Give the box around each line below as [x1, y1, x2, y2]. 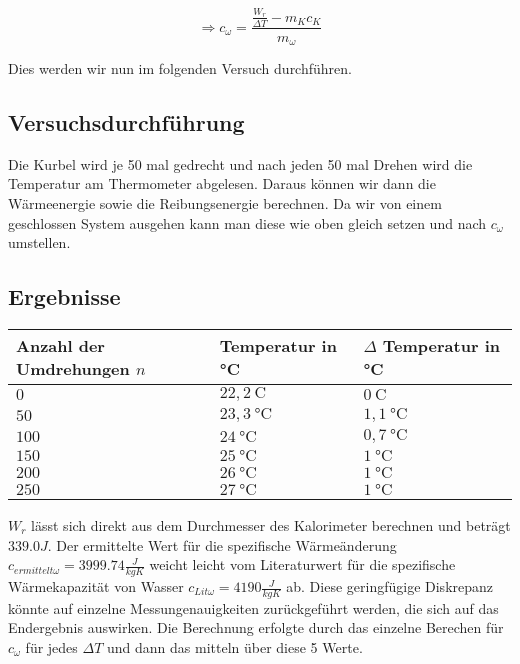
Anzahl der [16, 334, 105, 357]
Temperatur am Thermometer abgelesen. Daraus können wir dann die [8, 173, 436, 194]
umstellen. [8, 232, 71, 253]
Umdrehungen [16, 357, 130, 380]
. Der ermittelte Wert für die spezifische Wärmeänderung [47, 534, 397, 555]
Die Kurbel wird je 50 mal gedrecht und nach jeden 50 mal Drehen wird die [8, 153, 473, 174]
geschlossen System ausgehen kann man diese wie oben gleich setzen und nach [8, 212, 487, 233]
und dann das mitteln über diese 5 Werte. [107, 637, 363, 658]
